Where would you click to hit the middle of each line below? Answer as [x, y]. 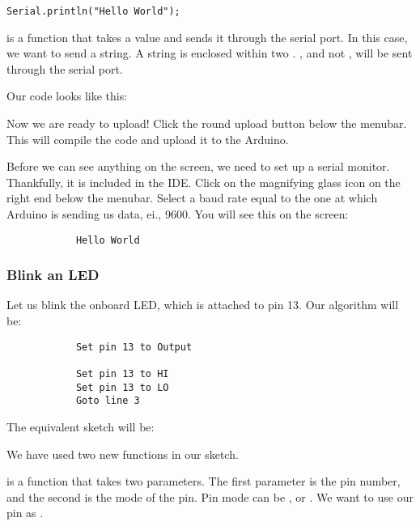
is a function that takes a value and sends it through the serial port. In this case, [207, 37]
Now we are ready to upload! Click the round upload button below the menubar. [207, 123]
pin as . [25, 513]
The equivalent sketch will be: [81, 426]
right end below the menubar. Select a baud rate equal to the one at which [192, 198]
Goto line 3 [108, 401]
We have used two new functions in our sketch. [123, 454]
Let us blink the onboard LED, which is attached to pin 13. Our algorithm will [203, 305]
